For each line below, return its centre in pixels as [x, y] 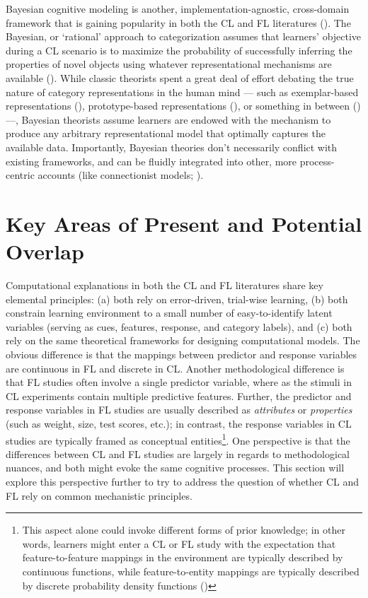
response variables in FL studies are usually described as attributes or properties [179, 410]
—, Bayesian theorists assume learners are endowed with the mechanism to [168, 119]
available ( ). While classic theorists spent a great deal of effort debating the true [180, 77]
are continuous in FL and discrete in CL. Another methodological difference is [175, 368]
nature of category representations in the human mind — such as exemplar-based [182, 92]
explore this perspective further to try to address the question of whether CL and [183, 481]
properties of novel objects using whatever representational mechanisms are [169, 64]
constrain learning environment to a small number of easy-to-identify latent [169, 313]
